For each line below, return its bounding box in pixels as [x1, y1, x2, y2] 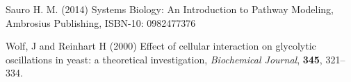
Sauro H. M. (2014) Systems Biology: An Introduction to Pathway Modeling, [6, 2, 334, 16]
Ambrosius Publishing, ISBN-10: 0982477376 [6, 15, 196, 30]
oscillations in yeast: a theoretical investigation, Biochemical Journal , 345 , [6, 52, 323, 66]
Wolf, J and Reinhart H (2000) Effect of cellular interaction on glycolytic [6, 39, 316, 53]
